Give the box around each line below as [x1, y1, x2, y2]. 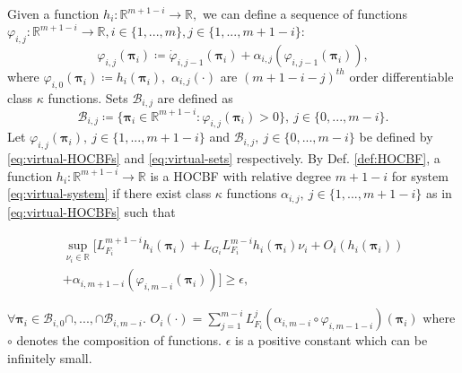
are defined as [157, 88, 233, 107]
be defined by [359, 127, 433, 146]
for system [391, 166, 449, 185]
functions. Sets [48, 88, 128, 107]
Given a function [7, 4, 100, 22]
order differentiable [349, 66, 454, 85]
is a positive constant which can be [234, 331, 428, 350]
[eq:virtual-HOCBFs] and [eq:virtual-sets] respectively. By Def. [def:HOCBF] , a [7, 149, 440, 168]
